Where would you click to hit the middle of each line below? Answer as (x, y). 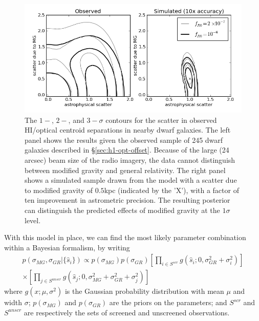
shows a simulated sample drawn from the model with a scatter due (131, 180)
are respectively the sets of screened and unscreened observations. (127, 312)
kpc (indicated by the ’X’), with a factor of (171, 190)
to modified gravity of (59, 190)
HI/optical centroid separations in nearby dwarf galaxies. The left (128, 130)
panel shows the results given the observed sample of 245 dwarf (124, 140)
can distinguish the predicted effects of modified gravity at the (122, 210)
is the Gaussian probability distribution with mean (144, 291)
